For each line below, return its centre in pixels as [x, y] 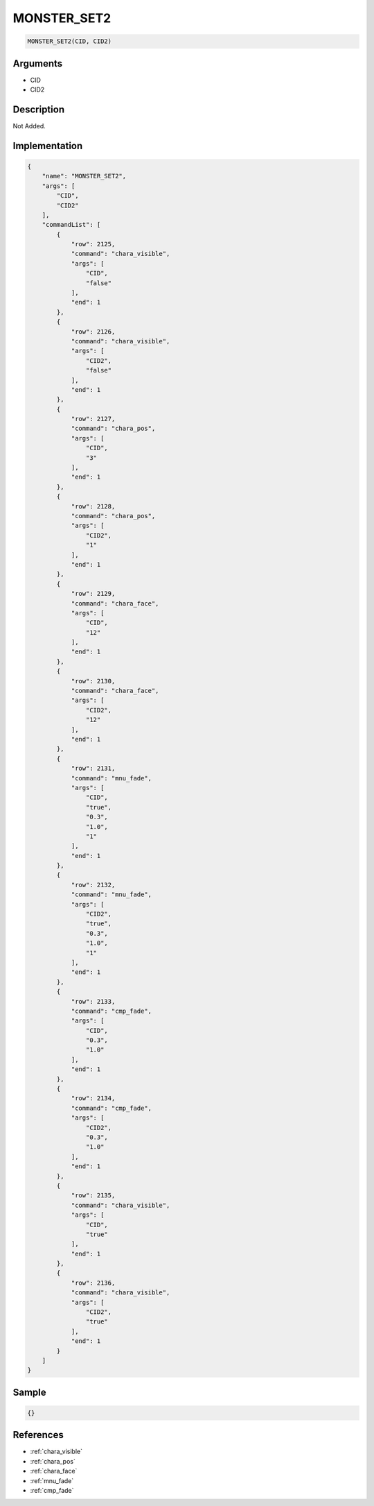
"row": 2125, [93, 244]
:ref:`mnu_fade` [52, 1480]
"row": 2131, [93, 769]
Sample [29, 1392]
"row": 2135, [93, 1196]
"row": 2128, [93, 506]
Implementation [48, 146]
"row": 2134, [93, 1098]
